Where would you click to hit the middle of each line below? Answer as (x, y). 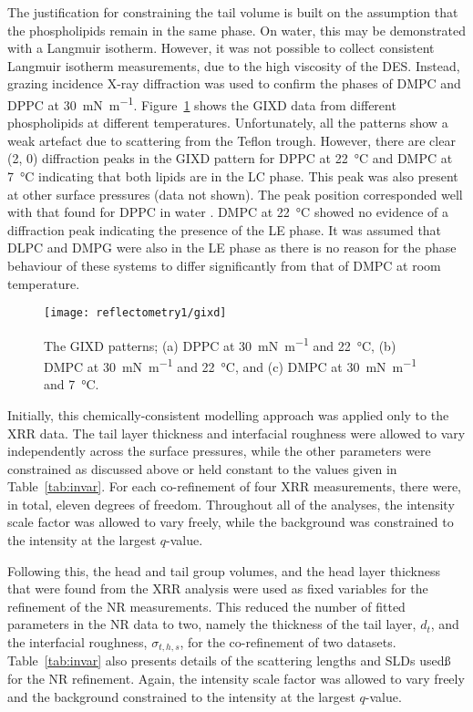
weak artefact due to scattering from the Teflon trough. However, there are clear (231, 140)
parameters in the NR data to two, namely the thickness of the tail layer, (212, 624)
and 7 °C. (72, 384)
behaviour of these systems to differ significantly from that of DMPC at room (224, 265)
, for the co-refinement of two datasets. (288, 642)
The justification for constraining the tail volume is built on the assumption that (233, 12)
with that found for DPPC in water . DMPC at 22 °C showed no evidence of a (228, 212)
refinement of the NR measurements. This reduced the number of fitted (206, 606)
